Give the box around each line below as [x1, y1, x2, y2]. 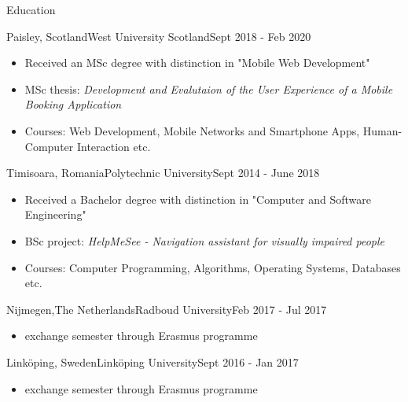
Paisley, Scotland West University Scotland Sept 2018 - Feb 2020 [6, 28, 311, 44]
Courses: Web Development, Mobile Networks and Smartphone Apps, [24, 122, 360, 138]
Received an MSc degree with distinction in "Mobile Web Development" [24, 54, 370, 71]
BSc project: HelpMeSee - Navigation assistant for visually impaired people [24, 232, 385, 249]
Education [6, 2, 56, 17]
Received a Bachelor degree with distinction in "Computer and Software [24, 190, 372, 207]
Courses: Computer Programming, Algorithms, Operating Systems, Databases [24, 259, 401, 275]
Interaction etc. [76, 138, 151, 154]
